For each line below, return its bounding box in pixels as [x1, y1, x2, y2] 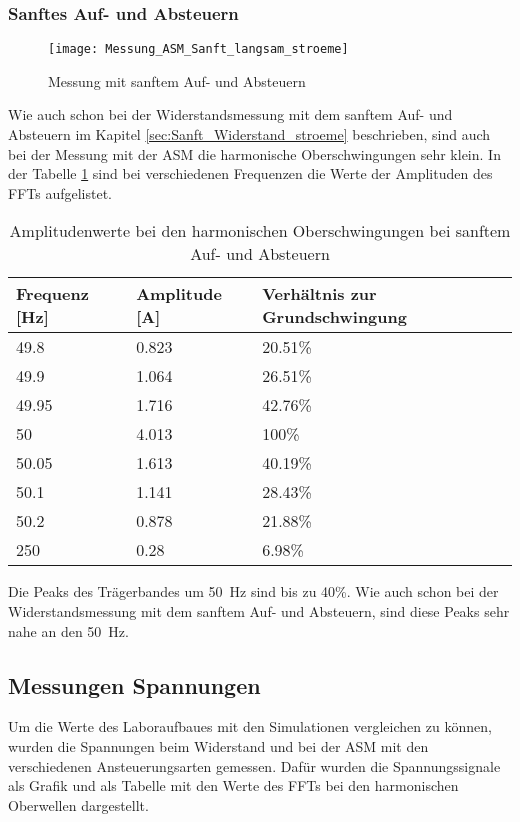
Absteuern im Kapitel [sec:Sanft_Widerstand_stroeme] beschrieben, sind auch [8, 124, 491, 145]
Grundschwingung [262, 305, 407, 329]
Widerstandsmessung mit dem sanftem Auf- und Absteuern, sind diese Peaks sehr [8, 601, 510, 622]
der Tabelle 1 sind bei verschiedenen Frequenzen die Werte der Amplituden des [8, 163, 493, 184]
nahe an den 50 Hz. [8, 620, 129, 641]
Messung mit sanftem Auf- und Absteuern [48, 70, 306, 91]
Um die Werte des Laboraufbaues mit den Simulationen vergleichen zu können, [8, 716, 492, 737]
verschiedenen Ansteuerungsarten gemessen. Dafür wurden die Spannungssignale [8, 755, 501, 776]
